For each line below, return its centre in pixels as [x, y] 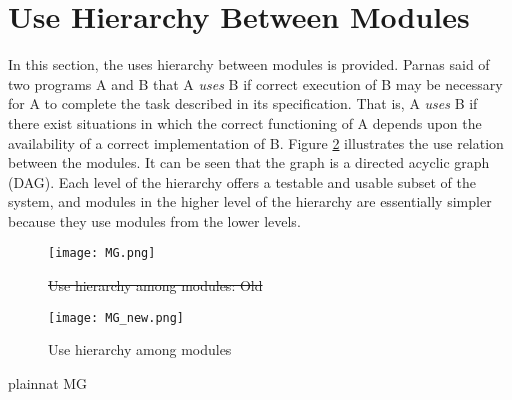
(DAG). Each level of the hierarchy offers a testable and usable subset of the [242, 181]
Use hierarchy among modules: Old [155, 285]
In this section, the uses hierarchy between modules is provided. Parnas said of [249, 64]
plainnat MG [48, 382]
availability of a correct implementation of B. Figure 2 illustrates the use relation [256, 142]
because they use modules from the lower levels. [154, 220]
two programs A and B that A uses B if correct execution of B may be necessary [255, 83]
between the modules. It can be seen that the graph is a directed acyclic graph [249, 162]
